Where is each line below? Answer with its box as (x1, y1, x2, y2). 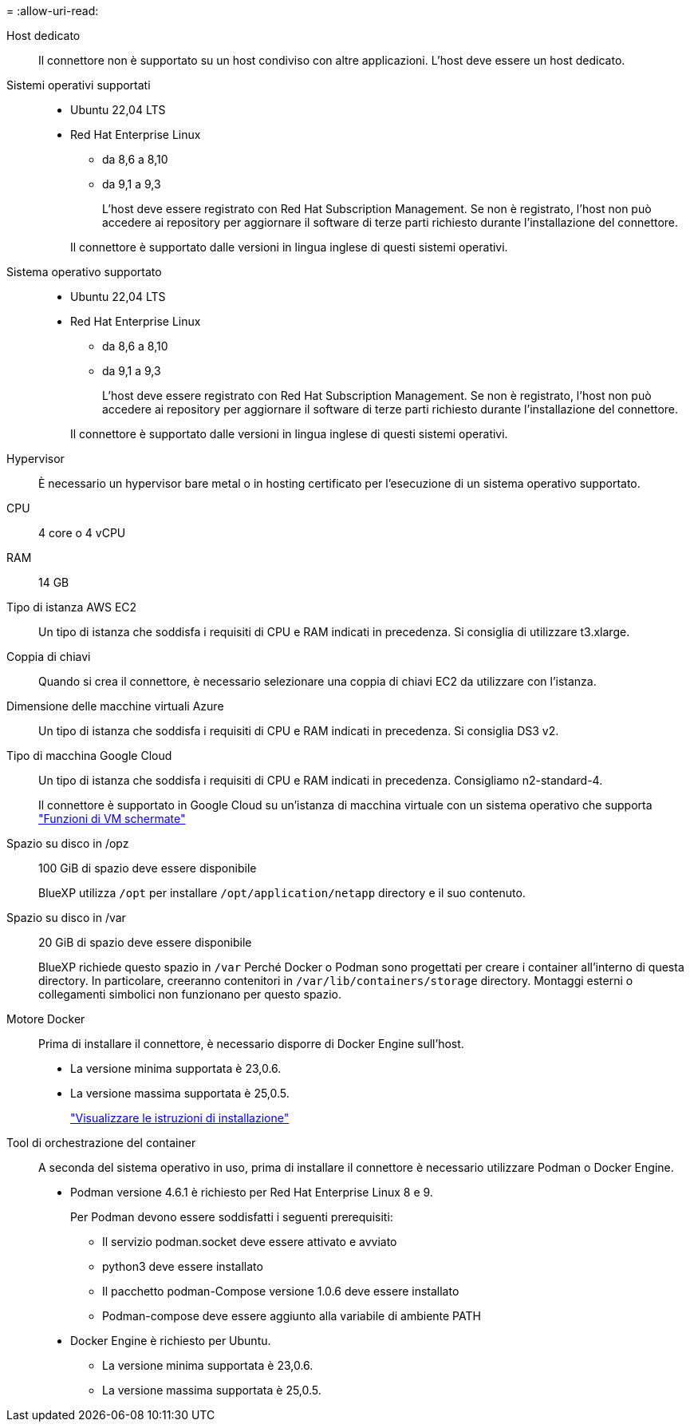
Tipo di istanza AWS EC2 (6, 600, 137, 614)
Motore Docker (6, 1012, 85, 1026)
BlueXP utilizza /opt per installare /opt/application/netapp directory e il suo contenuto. (38, 886, 526, 900)
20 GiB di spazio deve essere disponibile (38, 936, 252, 949)
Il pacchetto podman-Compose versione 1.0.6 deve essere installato (102, 1284, 459, 1298)
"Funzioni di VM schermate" (38, 812, 186, 825)
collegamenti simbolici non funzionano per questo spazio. (38, 987, 341, 1001)
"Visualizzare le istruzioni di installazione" (70, 1111, 290, 1125)
